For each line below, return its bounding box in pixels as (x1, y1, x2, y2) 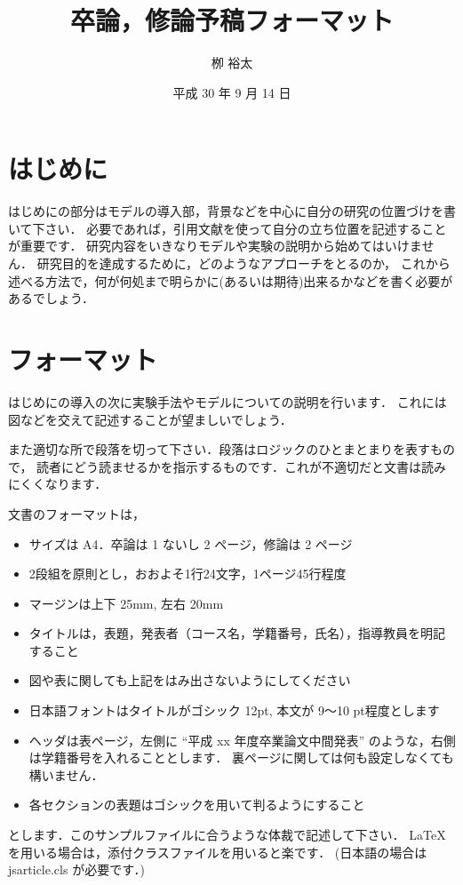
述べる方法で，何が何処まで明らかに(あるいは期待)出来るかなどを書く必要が (8, 271, 453, 290)
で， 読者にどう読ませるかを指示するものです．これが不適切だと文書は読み (8, 457, 447, 475)
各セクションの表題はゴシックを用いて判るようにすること (28, 795, 365, 814)
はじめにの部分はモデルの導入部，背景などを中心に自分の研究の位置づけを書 (8, 202, 456, 220)
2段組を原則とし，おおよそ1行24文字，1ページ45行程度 (28, 564, 347, 583)
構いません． (28, 765, 104, 784)
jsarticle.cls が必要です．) (8, 860, 146, 879)
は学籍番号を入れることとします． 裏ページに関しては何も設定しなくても (28, 748, 454, 767)
